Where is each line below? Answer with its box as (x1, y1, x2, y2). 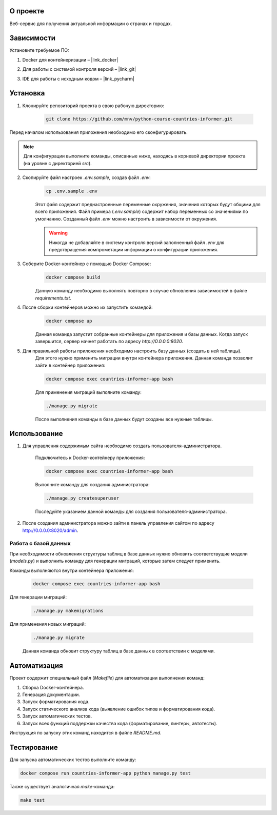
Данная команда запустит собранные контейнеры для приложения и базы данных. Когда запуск (35, 331, 248, 337)
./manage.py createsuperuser (46, 495, 120, 501)
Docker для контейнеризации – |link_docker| (22, 56, 118, 63)
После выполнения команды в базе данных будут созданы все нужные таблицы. (35, 416, 213, 422)
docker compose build (46, 274, 101, 281)
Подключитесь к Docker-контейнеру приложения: (35, 454, 145, 461)
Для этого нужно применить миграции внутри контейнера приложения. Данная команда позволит (35, 355, 253, 361)
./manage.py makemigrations (33, 608, 104, 614)
